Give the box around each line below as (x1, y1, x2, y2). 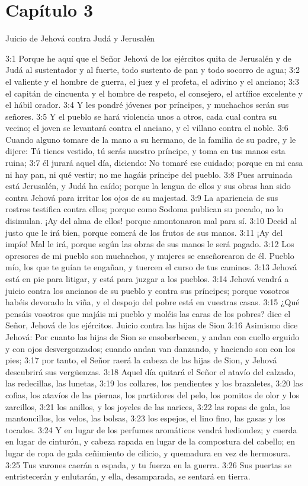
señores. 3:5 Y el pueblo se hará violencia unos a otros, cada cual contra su (5, 110, 277, 122)
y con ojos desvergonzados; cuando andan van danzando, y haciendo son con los (5, 342, 296, 354)
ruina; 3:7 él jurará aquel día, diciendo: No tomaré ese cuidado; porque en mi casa (5, 156, 303, 169)
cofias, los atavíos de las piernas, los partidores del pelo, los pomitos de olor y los (5, 388, 299, 401)
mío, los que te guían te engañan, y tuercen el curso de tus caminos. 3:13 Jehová (5, 261, 297, 273)
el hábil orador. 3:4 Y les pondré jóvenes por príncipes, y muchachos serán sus (5, 98, 289, 111)
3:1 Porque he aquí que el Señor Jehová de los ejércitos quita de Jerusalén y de (5, 52, 291, 64)
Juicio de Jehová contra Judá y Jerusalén (5, 32, 155, 44)
